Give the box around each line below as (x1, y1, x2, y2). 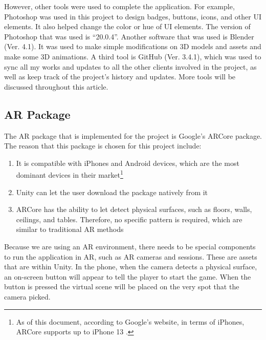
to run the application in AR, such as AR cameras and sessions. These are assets (4, 251, 257, 262)
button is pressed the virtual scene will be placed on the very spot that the (4, 281, 239, 292)
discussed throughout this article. (4, 81, 108, 92)
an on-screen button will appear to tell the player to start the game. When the (4, 271, 251, 282)
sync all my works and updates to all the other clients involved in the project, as (4, 61, 257, 72)
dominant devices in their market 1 (16, 168, 123, 180)
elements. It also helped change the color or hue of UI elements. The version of (4, 21, 251, 32)
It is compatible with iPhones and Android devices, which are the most (16, 157, 239, 168)
